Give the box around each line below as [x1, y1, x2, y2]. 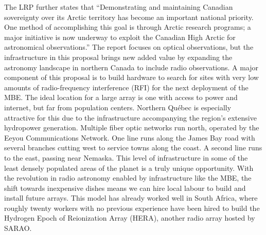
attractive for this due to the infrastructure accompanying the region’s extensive [4, 112, 257, 123]
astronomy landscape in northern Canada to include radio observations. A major [4, 62, 259, 72]
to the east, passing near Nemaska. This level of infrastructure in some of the [4, 152, 248, 163]
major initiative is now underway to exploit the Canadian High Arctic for [4, 31, 236, 42]
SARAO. [4, 223, 32, 233]
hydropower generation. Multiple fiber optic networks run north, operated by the [4, 122, 259, 133]
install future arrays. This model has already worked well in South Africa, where [4, 192, 258, 203]
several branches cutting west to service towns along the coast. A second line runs [4, 142, 262, 153]
